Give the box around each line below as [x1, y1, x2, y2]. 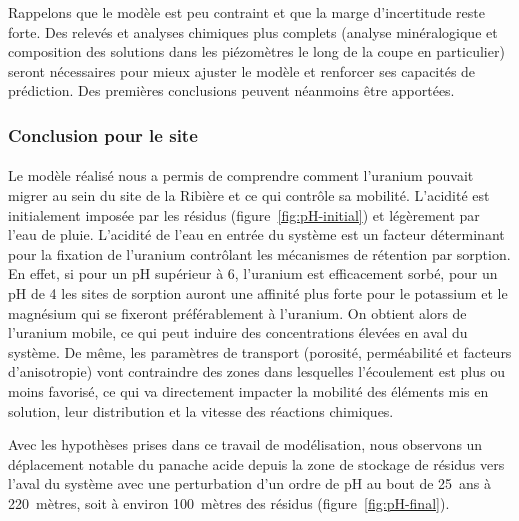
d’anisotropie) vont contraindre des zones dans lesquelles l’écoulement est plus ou [8, 361, 505, 382]
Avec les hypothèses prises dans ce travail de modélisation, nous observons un [8, 434, 483, 455]
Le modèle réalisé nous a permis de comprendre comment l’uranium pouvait [8, 165, 474, 186]
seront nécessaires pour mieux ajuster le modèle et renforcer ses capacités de [8, 60, 476, 81]
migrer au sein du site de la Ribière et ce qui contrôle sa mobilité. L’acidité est [8, 185, 490, 205]
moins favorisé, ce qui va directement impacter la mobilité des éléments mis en [8, 380, 489, 401]
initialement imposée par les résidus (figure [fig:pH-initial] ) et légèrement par [8, 204, 480, 225]
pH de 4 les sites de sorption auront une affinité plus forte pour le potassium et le [8, 282, 508, 303]
